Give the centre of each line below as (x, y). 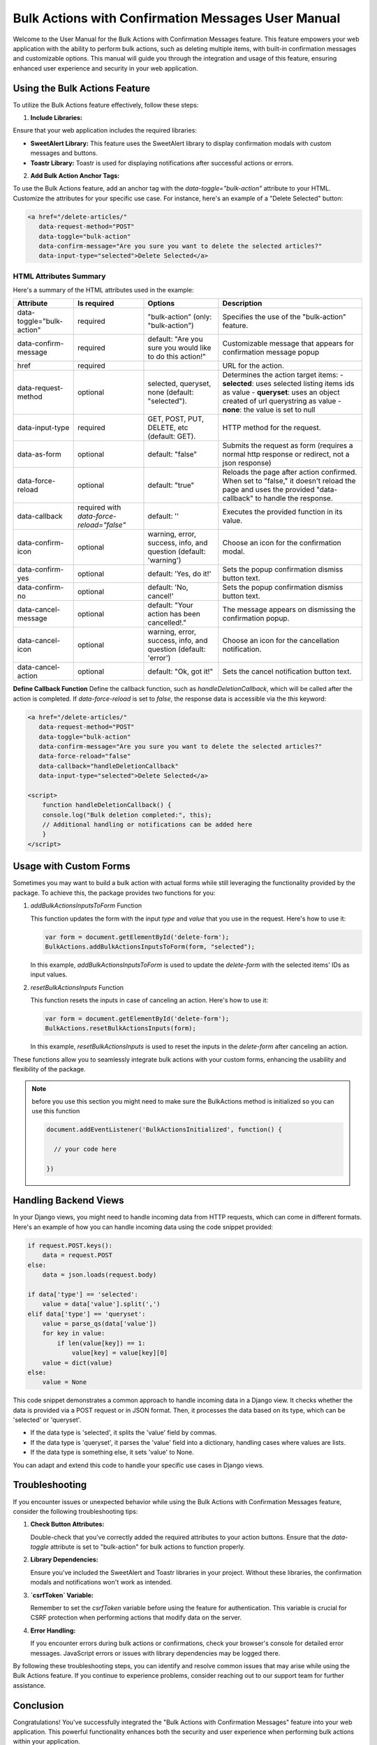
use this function (56, 1111)
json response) (247, 463)
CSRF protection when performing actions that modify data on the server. (136, 1618)
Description (242, 304)
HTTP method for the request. (272, 428)
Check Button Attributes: (67, 1524)
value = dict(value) (77, 1362)
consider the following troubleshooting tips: (75, 1511)
